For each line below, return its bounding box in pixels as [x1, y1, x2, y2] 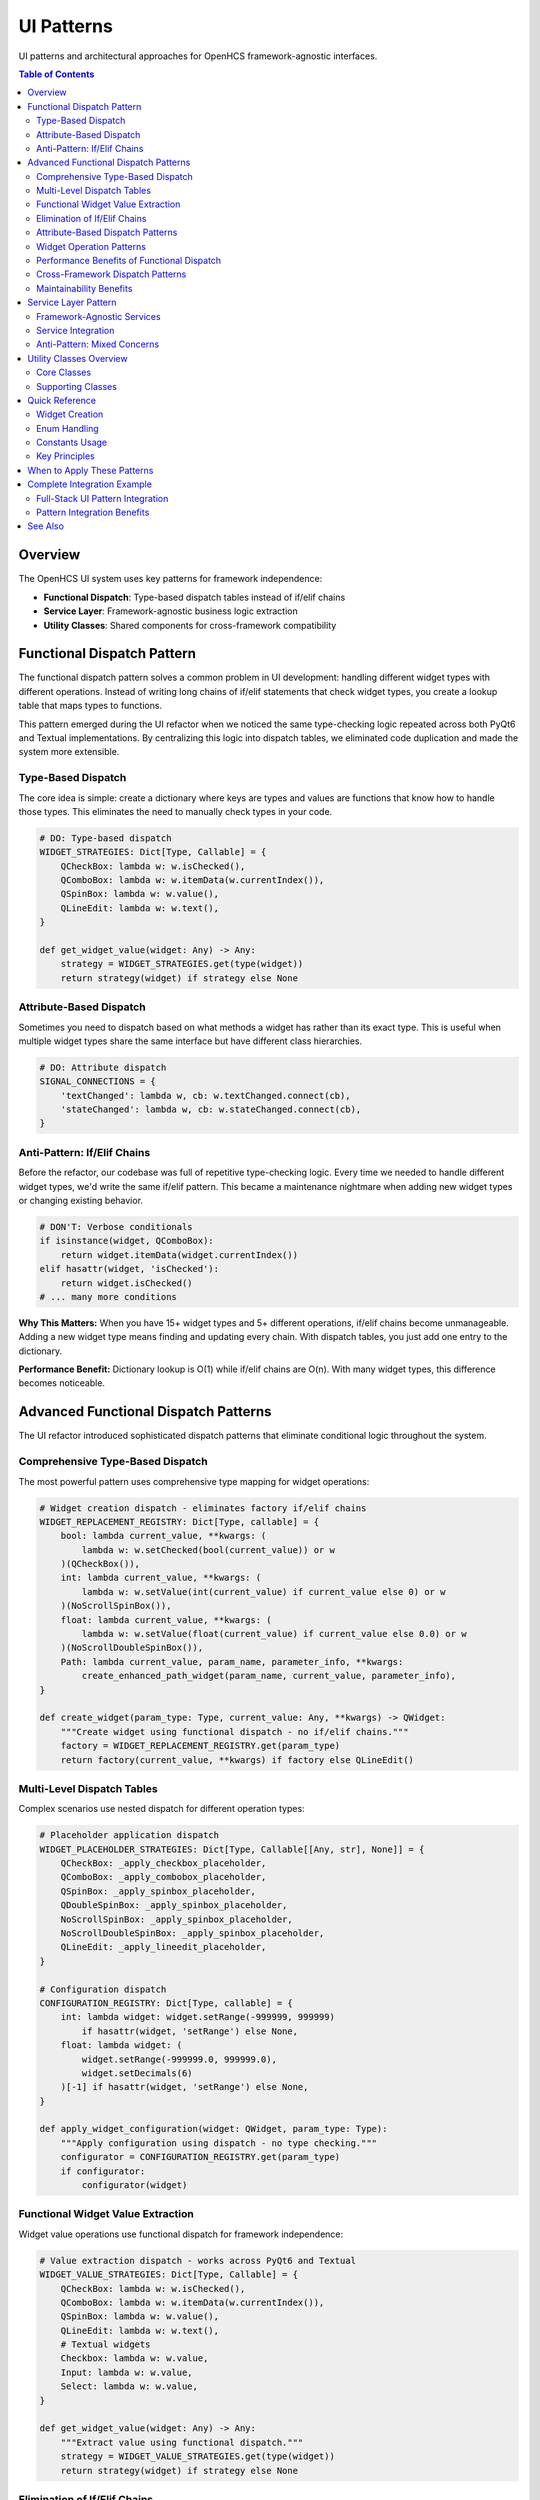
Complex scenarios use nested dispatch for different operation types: [18, 1803, 305, 1815]
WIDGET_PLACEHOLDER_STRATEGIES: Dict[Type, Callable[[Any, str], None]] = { [39, 1843, 425, 1855]
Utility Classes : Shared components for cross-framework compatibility [43, 619, 337, 631]
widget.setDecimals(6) [81, 2067, 194, 2079]
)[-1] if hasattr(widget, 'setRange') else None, [60, 2081, 309, 2093]
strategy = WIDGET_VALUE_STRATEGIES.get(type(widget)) [60, 2451, 335, 2462]
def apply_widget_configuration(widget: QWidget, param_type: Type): [39, 2123, 388, 2135]
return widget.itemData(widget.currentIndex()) [60, 1249, 299, 1260]
